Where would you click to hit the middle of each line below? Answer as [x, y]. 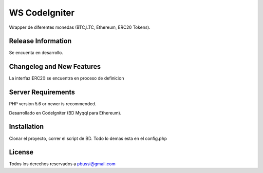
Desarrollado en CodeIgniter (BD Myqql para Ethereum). [65, 113]
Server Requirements [42, 92]
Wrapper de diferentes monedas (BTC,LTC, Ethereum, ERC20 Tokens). [80, 27]
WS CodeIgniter [42, 13]
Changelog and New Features [55, 67]
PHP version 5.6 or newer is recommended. [53, 104]
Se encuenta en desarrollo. [36, 53]
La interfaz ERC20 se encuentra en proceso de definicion [66, 78]
